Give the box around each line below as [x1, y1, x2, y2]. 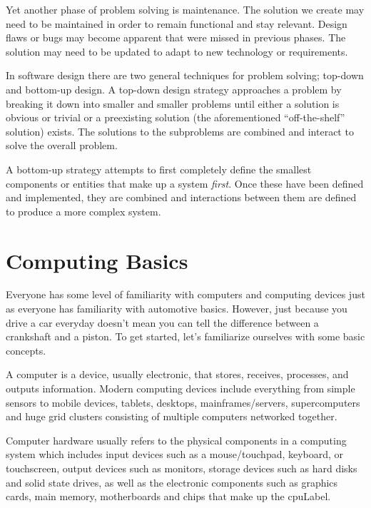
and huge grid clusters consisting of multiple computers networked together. [6, 409, 337, 424]
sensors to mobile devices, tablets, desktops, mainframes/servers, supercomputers [6, 395, 360, 410]
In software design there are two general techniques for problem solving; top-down [6, 68, 364, 83]
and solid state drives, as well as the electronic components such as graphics [6, 474, 338, 489]
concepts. [6, 342, 46, 357]
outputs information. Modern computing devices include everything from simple [6, 381, 355, 395]
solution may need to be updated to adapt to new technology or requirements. [6, 44, 348, 59]
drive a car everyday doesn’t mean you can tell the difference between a [6, 315, 319, 330]
